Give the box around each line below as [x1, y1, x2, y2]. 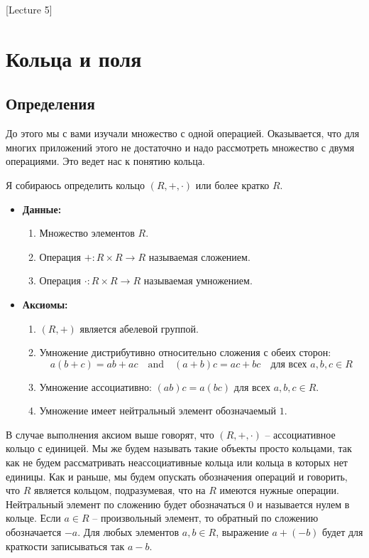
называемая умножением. [143, 273, 253, 288]
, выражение [216, 525, 269, 540]
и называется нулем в [256, 496, 350, 511]
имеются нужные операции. [219, 483, 339, 498]
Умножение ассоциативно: [39, 379, 152, 394]
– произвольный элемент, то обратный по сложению [92, 510, 319, 525]
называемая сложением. [148, 249, 250, 264]
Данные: [22, 201, 62, 216]
